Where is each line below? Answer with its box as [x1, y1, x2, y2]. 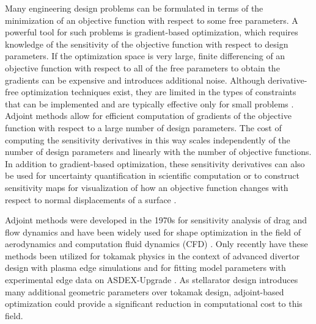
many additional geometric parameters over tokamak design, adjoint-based [5, 285, 284, 298]
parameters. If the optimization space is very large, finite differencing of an [5, 49, 285, 62]
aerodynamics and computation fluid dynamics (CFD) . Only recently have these [5, 237, 308, 250]
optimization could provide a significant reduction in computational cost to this [5, 297, 303, 310]
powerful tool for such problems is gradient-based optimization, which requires [5, 26, 298, 38]
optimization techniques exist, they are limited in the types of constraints [21, 85, 296, 98]
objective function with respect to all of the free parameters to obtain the [5, 61, 280, 74]
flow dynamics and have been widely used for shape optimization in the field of [5, 225, 301, 238]
